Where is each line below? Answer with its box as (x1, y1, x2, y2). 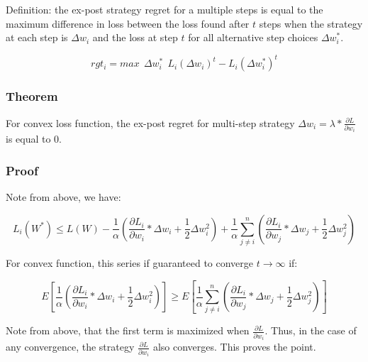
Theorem (6, 87, 58, 105)
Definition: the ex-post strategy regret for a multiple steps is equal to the (6, 2, 323, 16)
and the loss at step (92, 30, 178, 45)
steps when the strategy (259, 16, 363, 31)
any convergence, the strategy (6, 339, 135, 354)
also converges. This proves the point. (152, 339, 316, 354)
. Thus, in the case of (264, 323, 357, 338)
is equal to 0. (6, 131, 62, 146)
